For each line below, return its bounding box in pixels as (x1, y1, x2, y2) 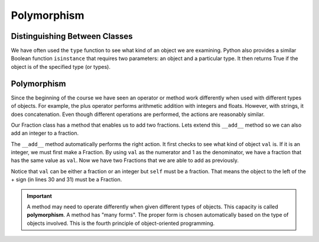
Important (27, 192, 53, 200)
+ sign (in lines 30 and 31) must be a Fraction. (11, 176, 122, 183)
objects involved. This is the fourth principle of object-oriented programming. (27, 220, 215, 227)
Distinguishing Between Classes (11, 31, 133, 41)
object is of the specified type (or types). (11, 63, 110, 70)
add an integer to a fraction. (11, 130, 79, 137)
